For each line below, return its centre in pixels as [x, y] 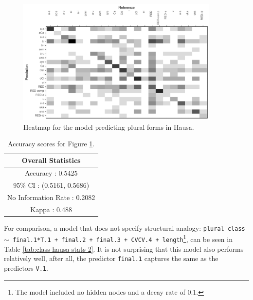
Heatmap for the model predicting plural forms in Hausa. [109, 127]
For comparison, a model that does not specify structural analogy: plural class [125, 228]
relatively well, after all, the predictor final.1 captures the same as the [111, 258]
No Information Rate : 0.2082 [51, 197]
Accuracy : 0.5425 [51, 173]
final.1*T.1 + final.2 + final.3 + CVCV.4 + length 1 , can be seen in [122, 239]
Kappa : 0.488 [51, 209]
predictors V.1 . [26, 268]
